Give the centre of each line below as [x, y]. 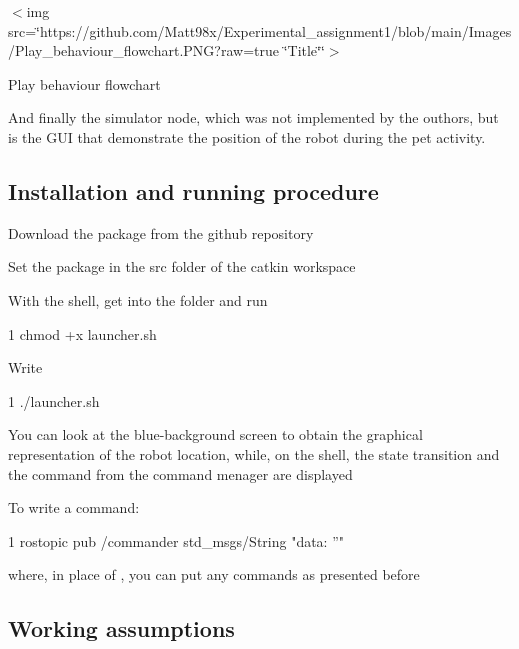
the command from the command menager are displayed [180, 473]
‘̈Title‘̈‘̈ [304, 50]
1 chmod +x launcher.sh [82, 333]
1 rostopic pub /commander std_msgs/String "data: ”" [176, 540]
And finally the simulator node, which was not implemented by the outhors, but [253, 117]
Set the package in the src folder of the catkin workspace [182, 266]
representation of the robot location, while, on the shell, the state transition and [254, 453]
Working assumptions [121, 628]
